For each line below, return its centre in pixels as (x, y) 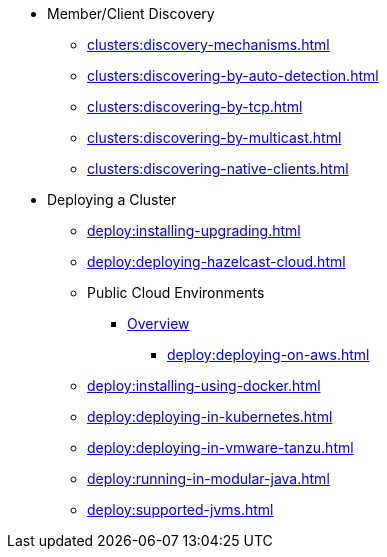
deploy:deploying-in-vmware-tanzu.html (220, 447)
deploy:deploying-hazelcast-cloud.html (216, 261)
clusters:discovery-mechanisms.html (208, 44)
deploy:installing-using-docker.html (204, 385)
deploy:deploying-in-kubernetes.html (210, 416)
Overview (158, 323)
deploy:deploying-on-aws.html (268, 354)
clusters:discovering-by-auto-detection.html (233, 75)
